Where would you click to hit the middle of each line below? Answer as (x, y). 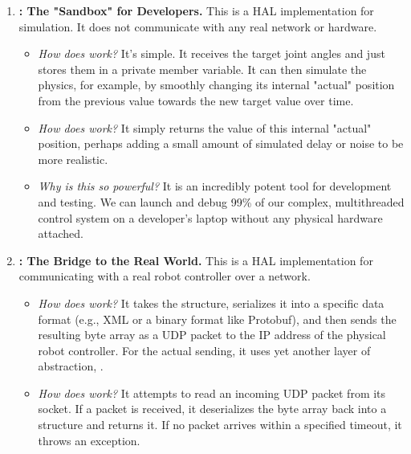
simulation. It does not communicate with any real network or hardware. (198, 26)
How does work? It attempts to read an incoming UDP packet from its (212, 393)
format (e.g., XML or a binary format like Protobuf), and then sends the (217, 319)
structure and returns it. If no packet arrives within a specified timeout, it (220, 425)
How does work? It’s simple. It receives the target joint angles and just (212, 53)
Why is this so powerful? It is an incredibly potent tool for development (215, 186)
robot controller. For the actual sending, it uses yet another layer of (204, 350)
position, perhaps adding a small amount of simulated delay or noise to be (221, 143)
